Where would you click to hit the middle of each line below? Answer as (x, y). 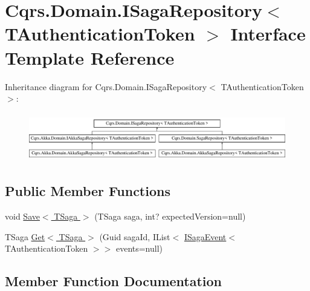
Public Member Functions (88, 191)
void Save (22, 216)
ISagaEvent (205, 236)
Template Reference (90, 57)
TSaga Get (25, 236)
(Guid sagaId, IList (135, 236)
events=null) (139, 248)
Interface (268, 34)
